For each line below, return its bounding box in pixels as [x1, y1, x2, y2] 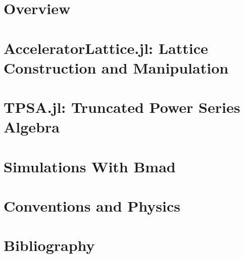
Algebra [4, 116, 60, 137]
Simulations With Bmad [4, 156, 176, 176]
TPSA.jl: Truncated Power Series [4, 97, 240, 117]
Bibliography [4, 235, 95, 255]
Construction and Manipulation [4, 57, 229, 78]
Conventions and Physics [4, 196, 180, 216]
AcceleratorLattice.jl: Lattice [4, 37, 208, 58]
